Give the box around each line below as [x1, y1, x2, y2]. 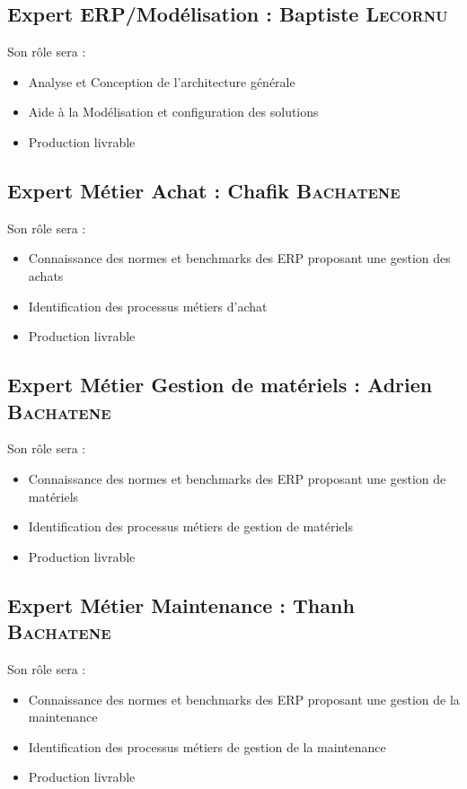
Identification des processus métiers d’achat [28, 296, 268, 315]
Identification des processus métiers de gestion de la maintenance [28, 737, 386, 756]
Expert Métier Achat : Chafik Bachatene [7, 176, 401, 204]
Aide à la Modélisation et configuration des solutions [28, 102, 319, 121]
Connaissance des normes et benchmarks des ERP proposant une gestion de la [28, 689, 460, 708]
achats [28, 266, 64, 285]
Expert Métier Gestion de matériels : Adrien [7, 371, 433, 399]
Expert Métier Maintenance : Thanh [7, 591, 355, 618]
